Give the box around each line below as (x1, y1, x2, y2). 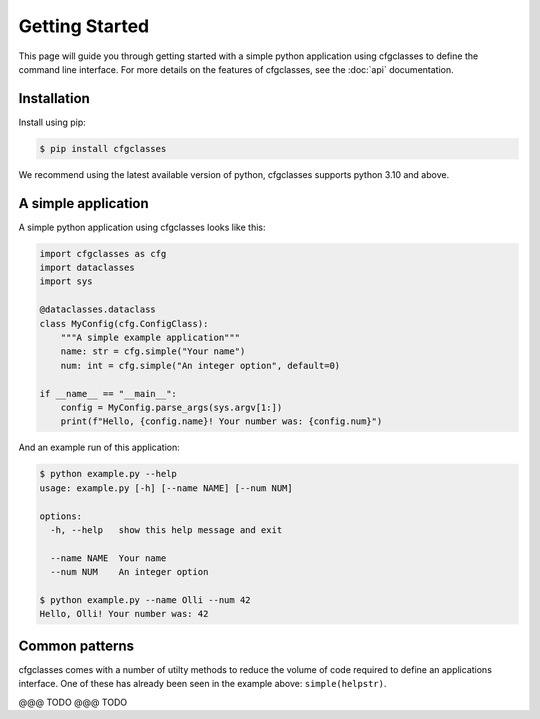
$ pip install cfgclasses (39, 143, 167, 154)
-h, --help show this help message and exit (50, 524, 283, 535)
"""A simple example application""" (60, 332, 240, 344)
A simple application (18, 195, 149, 212)
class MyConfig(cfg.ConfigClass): (39, 318, 209, 329)
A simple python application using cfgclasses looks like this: (18, 221, 266, 233)
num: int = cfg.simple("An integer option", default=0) (60, 360, 341, 371)
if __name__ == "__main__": (39, 388, 177, 399)
